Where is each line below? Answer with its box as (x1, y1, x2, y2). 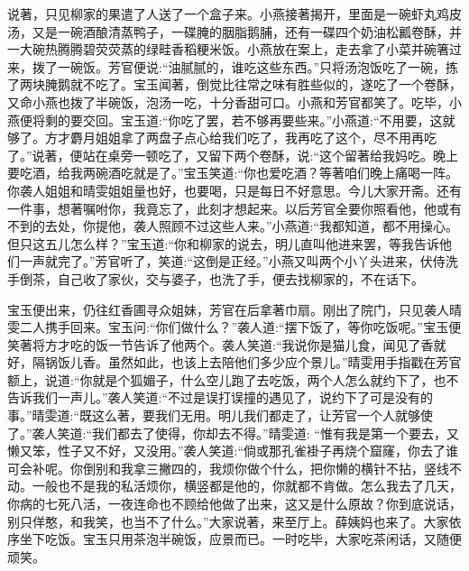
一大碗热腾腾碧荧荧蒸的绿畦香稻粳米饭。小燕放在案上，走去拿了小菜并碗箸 (7, 40, 449, 59)
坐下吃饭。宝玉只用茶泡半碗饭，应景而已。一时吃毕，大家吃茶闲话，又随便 (19, 530, 462, 548)
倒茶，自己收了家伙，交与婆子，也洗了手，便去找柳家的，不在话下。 (19, 269, 424, 288)
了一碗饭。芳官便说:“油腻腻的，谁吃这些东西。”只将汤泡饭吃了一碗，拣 (44, 57, 459, 76)
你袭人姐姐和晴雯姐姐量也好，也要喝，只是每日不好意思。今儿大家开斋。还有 (7, 180, 462, 199)
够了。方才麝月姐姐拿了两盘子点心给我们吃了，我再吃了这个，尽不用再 (7, 128, 424, 147)
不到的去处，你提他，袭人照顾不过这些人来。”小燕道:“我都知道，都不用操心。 (7, 216, 459, 235)
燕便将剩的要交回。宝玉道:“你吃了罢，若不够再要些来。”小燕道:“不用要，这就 (7, 110, 455, 129)
